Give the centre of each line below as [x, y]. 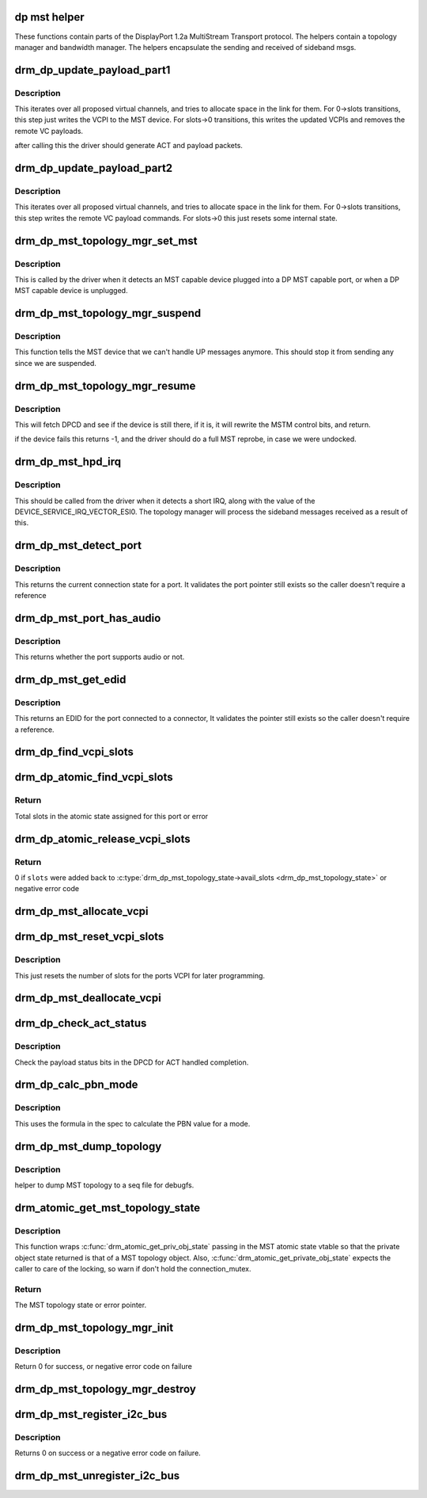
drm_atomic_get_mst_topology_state [108, 1208]
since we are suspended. [55, 363]
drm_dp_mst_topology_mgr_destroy [106, 1389]
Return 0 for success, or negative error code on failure [104, 1366]
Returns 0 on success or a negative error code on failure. [108, 1453]
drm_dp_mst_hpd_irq [68, 462]
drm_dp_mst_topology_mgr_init [94, 1327]
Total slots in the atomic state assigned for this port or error [111, 816]
